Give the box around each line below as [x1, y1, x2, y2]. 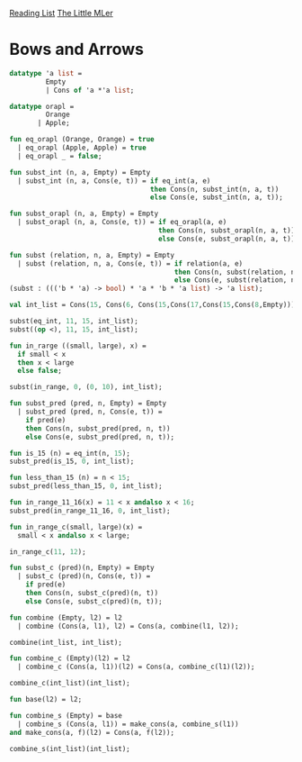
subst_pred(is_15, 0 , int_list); [9, 457, 135, 467]
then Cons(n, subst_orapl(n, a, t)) [157, 226, 296, 235]
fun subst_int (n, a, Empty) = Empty [9, 168, 151, 177]
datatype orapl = [9, 102, 75, 111]
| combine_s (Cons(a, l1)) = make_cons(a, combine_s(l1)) [17, 720, 240, 729]
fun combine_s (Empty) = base [9, 711, 123, 720]
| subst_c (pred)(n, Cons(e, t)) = [17, 572, 151, 581]
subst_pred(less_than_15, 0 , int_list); [9, 482, 164, 491]
